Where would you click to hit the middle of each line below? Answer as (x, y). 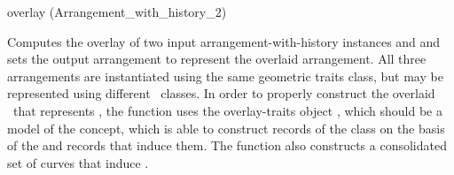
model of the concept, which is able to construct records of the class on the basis (226, 128)
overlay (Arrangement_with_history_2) (117, 11)
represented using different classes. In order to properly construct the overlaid (221, 93)
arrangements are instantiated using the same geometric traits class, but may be (225, 76)
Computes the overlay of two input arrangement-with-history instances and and (224, 41)
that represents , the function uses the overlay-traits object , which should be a (227, 110)
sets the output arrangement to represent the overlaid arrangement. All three (217, 59)
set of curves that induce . (78, 162)
